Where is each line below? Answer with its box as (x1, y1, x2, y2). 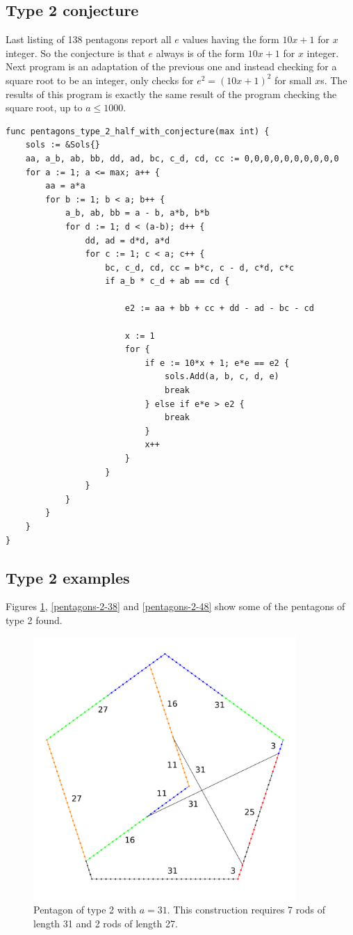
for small (274, 72, 312, 87)
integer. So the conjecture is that (6, 45, 145, 60)
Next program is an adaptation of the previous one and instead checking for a (6, 59, 337, 74)
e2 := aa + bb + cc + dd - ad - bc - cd (124, 303, 314, 314)
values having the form (182, 32, 279, 47)
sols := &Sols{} (25, 140, 101, 150)
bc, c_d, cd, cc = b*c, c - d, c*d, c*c (105, 262, 295, 273)
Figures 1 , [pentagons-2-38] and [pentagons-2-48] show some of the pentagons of (6, 599, 345, 614)
